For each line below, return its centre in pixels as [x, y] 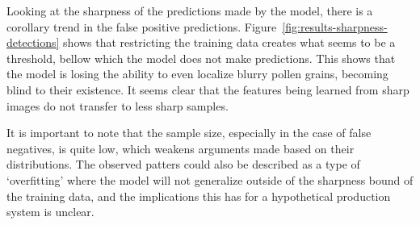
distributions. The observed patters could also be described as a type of [183, 164]
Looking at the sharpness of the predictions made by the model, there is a [190, 10]
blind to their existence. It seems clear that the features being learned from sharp [208, 89]
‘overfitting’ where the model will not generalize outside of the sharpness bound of [210, 179]
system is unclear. [50, 212]
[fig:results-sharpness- [335, 26]
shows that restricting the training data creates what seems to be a [229, 42]
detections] [33, 42]
